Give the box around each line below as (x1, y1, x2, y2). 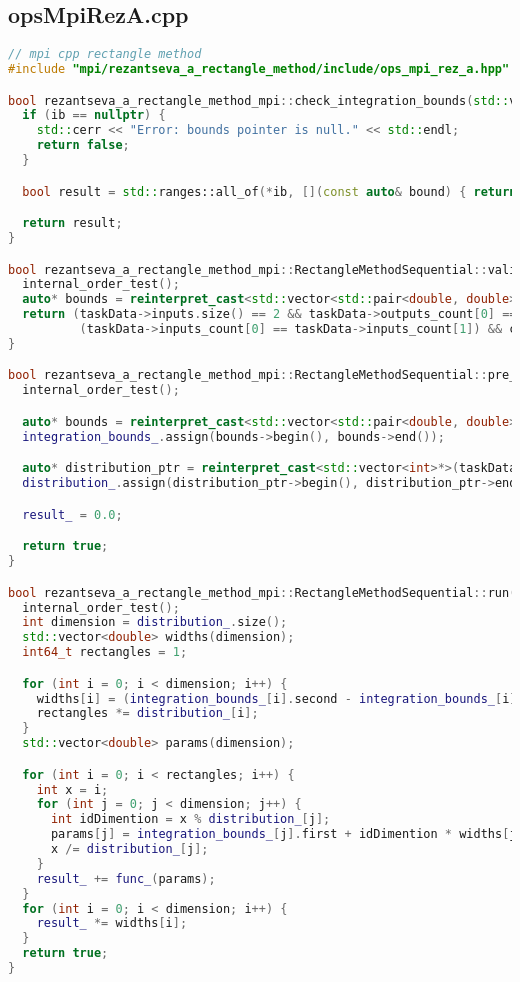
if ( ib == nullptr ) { (22, 108, 166, 123)
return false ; (36, 138, 130, 153)
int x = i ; (36, 782, 109, 797)
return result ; (22, 216, 123, 231)
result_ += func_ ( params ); (36, 871, 216, 886)
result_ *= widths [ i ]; (36, 916, 188, 931)
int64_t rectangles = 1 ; (22, 645, 188, 660)
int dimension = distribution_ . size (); (22, 615, 288, 630)
